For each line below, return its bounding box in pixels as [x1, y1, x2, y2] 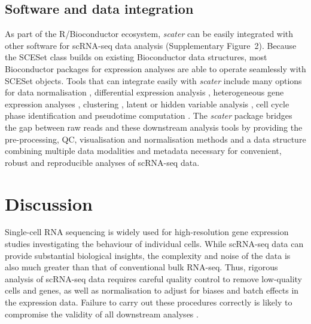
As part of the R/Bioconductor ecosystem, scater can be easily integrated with [5, 27, 294, 40]
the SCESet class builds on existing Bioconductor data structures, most [5, 51, 267, 63]
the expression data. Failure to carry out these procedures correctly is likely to [5, 296, 292, 308]
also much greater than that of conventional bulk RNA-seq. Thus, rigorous [5, 261, 278, 273]
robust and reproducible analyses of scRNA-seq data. [5, 156, 200, 168]
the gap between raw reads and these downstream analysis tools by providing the [5, 121, 303, 133]
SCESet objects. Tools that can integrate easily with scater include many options [5, 74, 302, 87]
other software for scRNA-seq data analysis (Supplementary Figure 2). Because [5, 39, 297, 51]
